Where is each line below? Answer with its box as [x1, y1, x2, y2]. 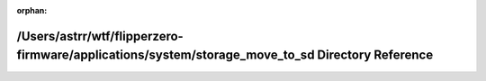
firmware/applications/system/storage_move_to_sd [16, 48, 315, 63]
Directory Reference [317, 48, 434, 63]
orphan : [16, 5, 48, 15]
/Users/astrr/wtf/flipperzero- [16, 28, 184, 44]
